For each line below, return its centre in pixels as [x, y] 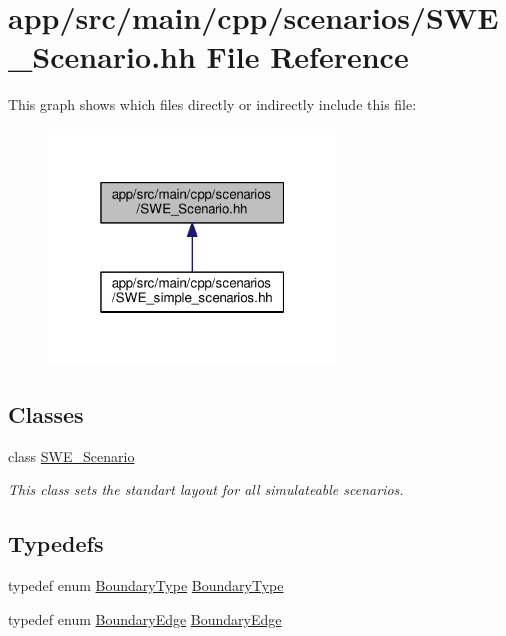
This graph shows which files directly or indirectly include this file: [212, 104]
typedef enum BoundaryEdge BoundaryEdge [145, 618]
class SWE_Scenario [71, 455]
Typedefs [56, 543]
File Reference [307, 56]
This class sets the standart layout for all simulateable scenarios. [206, 489]
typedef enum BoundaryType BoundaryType [146, 585]
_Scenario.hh [102, 56]
